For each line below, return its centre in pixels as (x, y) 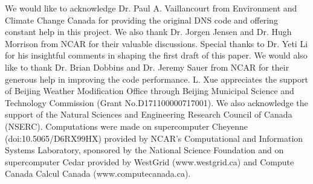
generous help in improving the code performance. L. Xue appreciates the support (156, 79)
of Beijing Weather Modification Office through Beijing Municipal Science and (150, 91)
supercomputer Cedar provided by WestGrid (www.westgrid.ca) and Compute (150, 161)
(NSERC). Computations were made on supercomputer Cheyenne (126, 126)
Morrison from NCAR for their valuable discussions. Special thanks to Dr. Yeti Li (156, 43)
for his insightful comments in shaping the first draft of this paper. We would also (156, 55)
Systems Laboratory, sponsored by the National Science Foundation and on (144, 150)
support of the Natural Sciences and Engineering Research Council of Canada (149, 114)
